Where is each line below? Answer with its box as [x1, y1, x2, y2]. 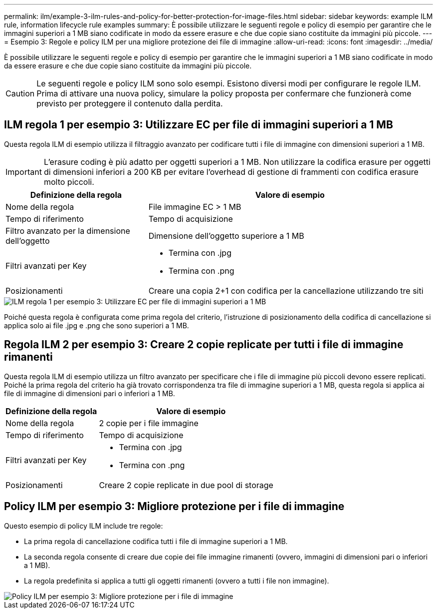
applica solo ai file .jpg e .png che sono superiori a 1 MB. [4, 321, 189, 330]
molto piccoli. [43, 176, 94, 187]
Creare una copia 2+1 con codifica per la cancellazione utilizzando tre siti [148, 285, 424, 296]
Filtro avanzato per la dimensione [5, 225, 130, 236]
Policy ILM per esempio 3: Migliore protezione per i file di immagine [4, 500, 345, 513]
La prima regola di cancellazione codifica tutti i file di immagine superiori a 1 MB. [24, 537, 288, 546]
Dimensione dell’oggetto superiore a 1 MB [148, 230, 304, 241]
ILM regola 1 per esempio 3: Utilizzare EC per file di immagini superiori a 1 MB [4, 118, 393, 131]
